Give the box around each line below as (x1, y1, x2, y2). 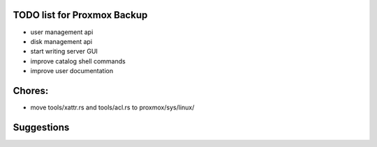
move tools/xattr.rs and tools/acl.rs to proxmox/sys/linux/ (30, 103, 195, 111)
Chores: (13, 84, 49, 97)
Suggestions (13, 121, 70, 133)
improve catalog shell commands (30, 56, 126, 65)
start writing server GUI (30, 47, 98, 56)
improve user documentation (30, 67, 114, 75)
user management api (30, 28, 94, 36)
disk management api (30, 37, 93, 45)
